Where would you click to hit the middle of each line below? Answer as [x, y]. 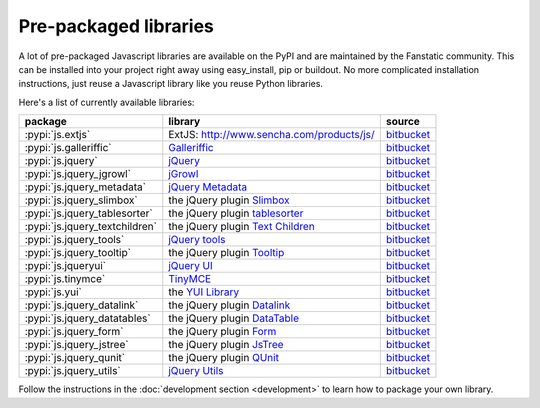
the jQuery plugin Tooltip [226, 253]
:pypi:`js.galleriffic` [68, 148]
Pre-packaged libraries [116, 26]
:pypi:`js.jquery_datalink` [81, 305]
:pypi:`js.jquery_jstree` [76, 345]
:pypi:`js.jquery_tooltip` [78, 253]
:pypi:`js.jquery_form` [74, 332]
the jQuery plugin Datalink [229, 305]
